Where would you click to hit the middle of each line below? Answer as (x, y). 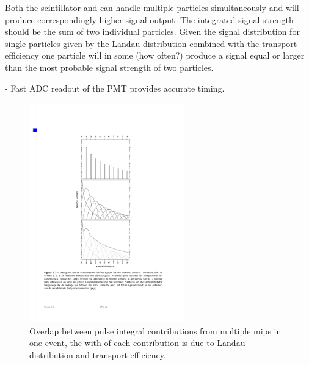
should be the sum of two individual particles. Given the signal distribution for (152, 31)
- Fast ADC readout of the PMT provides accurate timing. (115, 88)
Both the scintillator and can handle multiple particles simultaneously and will (152, 7)
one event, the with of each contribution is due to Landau (137, 343)
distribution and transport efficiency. (98, 354)
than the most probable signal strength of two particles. (109, 67)
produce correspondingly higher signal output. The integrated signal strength (149, 19)
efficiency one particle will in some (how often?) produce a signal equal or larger (155, 55)
